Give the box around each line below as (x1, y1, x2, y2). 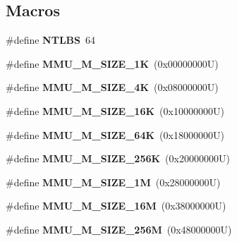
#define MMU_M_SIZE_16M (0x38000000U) (6, 198, 226, 213)
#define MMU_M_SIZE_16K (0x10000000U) (6, 103, 224, 118)
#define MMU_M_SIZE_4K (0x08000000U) (6, 80, 219, 95)
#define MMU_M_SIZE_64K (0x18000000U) (6, 127, 224, 142)
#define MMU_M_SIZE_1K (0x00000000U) (6, 56, 219, 71)
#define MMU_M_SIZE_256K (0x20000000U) (6, 151, 230, 166)
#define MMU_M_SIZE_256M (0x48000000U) (6, 222, 232, 236)
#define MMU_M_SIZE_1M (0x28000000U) (6, 174, 221, 189)
